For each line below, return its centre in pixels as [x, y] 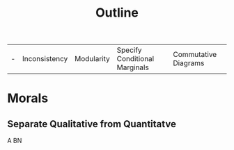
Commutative [195, 55]
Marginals [133, 67]
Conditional [135, 59]
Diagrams [189, 63]
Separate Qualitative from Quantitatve [92, 124]
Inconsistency [45, 59]
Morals [28, 98]
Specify [129, 50]
